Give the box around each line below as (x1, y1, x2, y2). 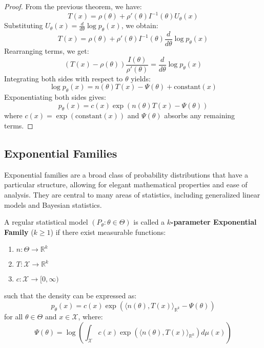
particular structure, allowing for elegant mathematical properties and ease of (4, 179, 248, 190)
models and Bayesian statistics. (4, 199, 102, 210)
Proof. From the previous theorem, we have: (4, 1, 142, 11)
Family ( (4, 226, 34, 237)
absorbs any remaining (164, 110, 235, 121)
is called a (133, 216, 165, 227)
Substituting (4, 20, 43, 31)
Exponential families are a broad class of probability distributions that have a (4, 169, 249, 180)
